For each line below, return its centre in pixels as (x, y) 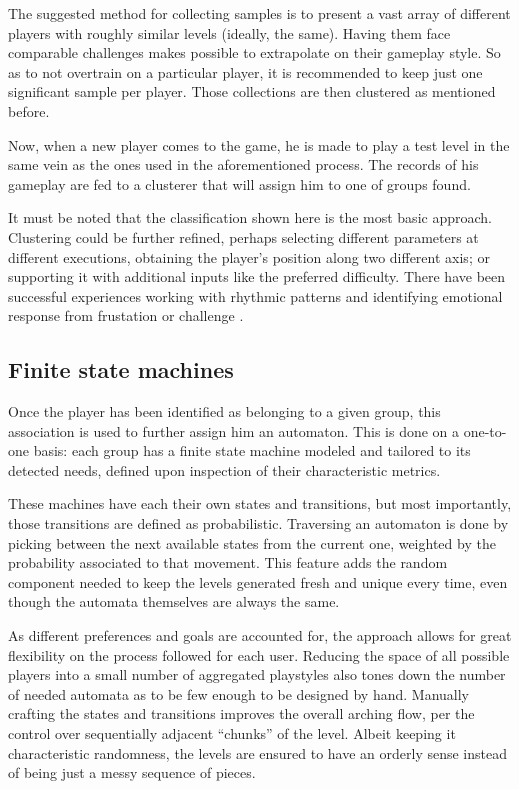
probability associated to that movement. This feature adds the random (228, 562)
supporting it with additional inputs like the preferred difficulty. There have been (257, 276)
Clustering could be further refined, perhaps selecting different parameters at (243, 236)
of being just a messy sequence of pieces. (132, 772)
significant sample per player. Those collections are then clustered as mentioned (252, 91)
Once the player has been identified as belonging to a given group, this (224, 411)
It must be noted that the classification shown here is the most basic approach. (250, 217)
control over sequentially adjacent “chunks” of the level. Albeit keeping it (232, 733)
